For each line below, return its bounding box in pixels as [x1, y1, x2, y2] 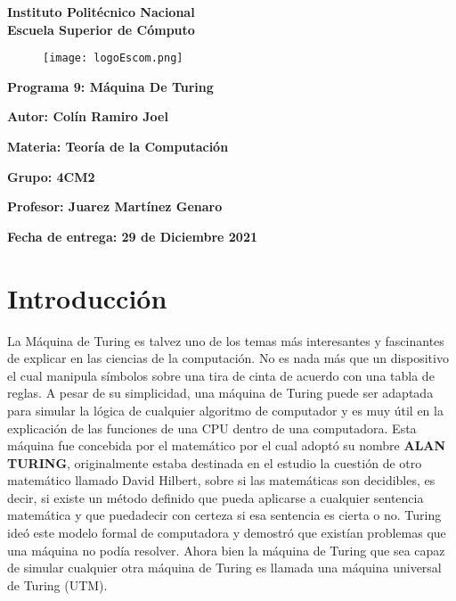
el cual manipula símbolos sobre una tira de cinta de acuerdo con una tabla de [7, 366, 435, 384]
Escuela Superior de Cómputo [7, 20, 195, 38]
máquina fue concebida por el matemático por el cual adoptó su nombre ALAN [7, 436, 446, 455]
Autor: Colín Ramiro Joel [7, 107, 168, 126]
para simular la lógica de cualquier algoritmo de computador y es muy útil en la [7, 400, 444, 419]
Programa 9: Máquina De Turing [7, 77, 214, 95]
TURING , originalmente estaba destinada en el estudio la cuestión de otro [7, 453, 422, 472]
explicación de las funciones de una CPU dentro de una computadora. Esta [7, 418, 417, 437]
